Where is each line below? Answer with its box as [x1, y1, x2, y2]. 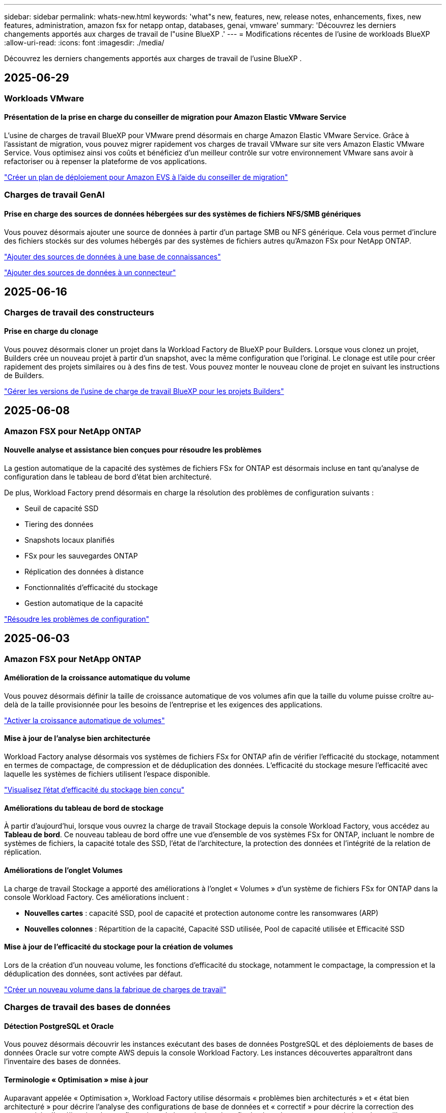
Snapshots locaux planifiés [24, 535, 115, 544]
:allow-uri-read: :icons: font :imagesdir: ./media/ [4, 38, 164, 47]
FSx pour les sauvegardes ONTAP [24, 551, 138, 560]
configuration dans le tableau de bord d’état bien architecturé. [4, 472, 212, 481]
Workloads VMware [4, 93, 84, 103]
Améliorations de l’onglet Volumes [4, 865, 123, 874]
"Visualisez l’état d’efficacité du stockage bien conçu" [4, 785, 184, 794]
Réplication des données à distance [24, 567, 144, 576]
